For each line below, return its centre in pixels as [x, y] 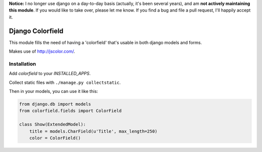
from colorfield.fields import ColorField [70, 111]
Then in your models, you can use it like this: [53, 91]
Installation [23, 64]
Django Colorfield [36, 31]
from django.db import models [55, 104]
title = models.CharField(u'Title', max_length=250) [93, 131]
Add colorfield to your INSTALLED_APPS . [50, 74]
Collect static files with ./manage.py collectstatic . [65, 82]
